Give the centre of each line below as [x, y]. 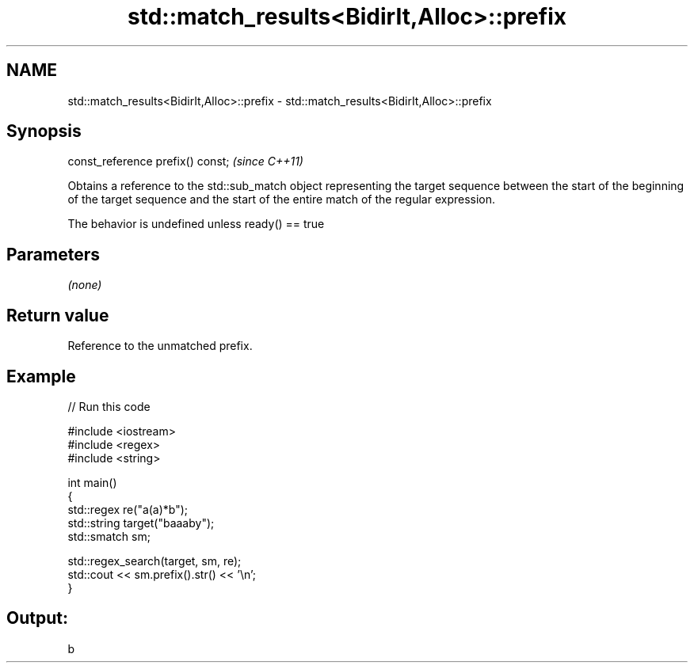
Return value [58, 315]
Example [41, 376]
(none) [85, 285]
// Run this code [109, 406]
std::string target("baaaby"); [141, 523]
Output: [37, 618]
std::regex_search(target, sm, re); [154, 561]
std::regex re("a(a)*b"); [128, 509]
